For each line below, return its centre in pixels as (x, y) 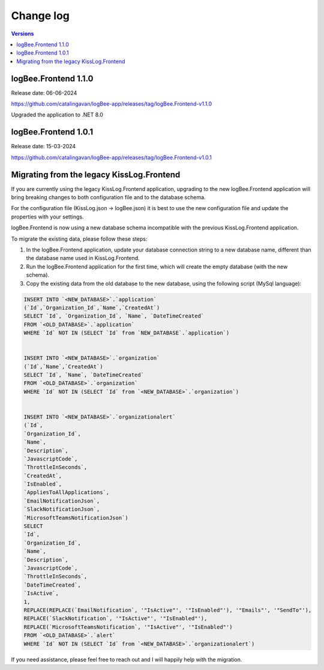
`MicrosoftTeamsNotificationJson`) (76, 518)
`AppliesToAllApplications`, (67, 493)
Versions (22, 34)
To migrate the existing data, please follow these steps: (79, 239)
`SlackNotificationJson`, (62, 509)
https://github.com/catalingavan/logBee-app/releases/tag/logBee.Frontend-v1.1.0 (112, 104)
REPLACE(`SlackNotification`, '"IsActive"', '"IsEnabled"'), (115, 619)
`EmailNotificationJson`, (62, 501)
